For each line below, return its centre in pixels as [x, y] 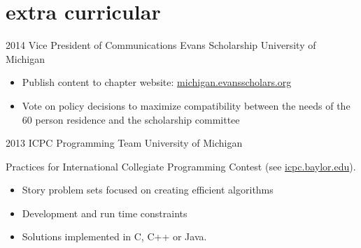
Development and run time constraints [105, 213]
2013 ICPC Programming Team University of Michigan [124, 143]
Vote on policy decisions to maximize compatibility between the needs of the [186, 105]
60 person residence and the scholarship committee [131, 119]
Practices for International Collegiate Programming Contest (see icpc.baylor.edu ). [181, 166]
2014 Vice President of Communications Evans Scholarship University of [161, 45]
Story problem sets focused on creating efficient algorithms [148, 190]
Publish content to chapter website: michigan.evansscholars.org [157, 82]
